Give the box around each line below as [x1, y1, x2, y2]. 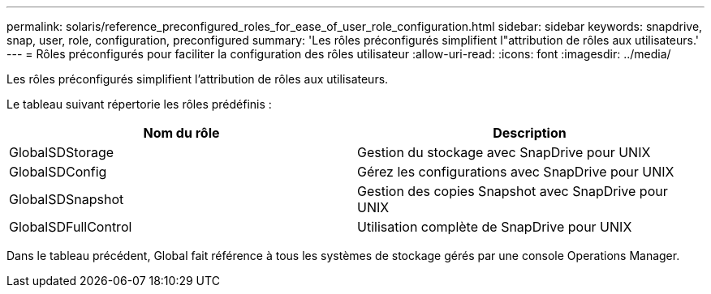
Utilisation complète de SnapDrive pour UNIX [357, 219, 632, 235]
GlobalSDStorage [9, 144, 114, 160]
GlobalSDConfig [9, 164, 107, 180]
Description [493, 125, 567, 141]
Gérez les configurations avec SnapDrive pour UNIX [357, 164, 674, 180]
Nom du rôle [143, 125, 220, 141]
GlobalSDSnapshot [9, 191, 124, 207]
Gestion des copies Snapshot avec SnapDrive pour [357, 183, 668, 199]
